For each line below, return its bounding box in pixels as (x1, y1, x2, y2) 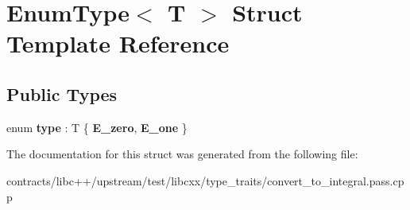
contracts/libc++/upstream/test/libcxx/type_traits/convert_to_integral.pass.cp (6, 172, 404, 189)
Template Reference (6, 27, 230, 60)
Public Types (6, 81, 118, 106)
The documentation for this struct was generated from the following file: (6, 146, 358, 162)
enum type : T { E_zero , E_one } (6, 119, 188, 135)
